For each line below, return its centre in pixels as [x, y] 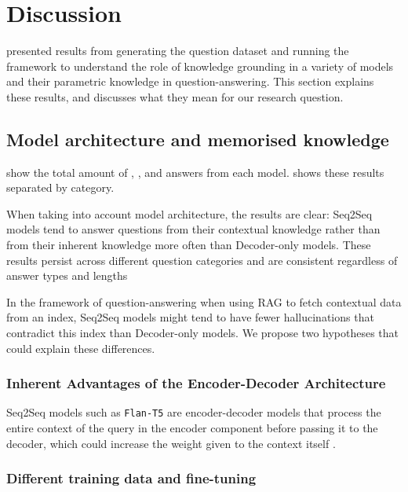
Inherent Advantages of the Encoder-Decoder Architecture [196, 383]
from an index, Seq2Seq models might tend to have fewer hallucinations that [190, 317]
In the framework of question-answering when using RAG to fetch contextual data [204, 301]
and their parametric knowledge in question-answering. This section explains [190, 81]
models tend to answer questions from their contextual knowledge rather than [193, 229]
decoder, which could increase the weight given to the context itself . [171, 443]
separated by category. [60, 187]
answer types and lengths [67, 275]
